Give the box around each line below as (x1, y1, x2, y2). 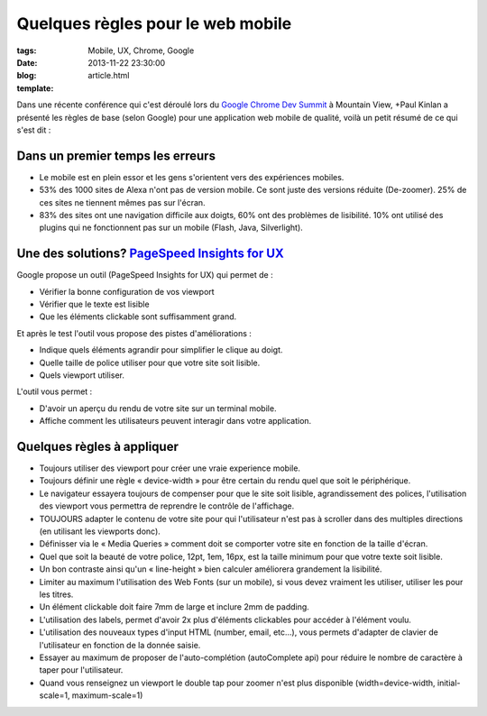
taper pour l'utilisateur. (39, 665, 124, 675)
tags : (16, 45, 37, 56)
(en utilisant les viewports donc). (39, 526, 161, 537)
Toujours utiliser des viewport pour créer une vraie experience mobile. (39, 463, 301, 473)
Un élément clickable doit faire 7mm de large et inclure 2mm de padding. (39, 601, 310, 612)
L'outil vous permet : (16, 386, 93, 397)
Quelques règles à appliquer (16, 438, 179, 454)
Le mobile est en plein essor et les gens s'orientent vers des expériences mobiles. (39, 171, 345, 182)
